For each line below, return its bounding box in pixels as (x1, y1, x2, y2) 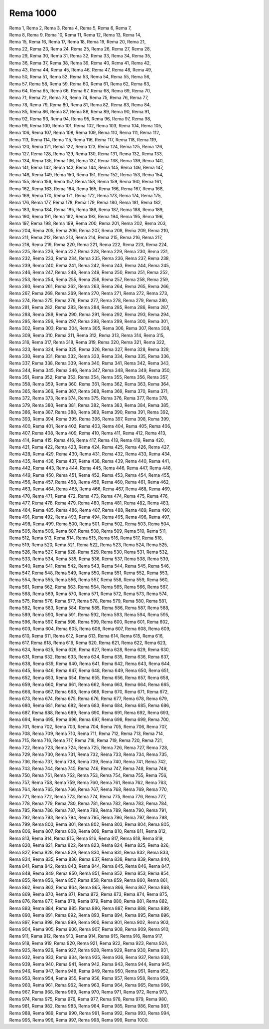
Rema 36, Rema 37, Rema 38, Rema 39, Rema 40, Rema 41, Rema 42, (9, 60, 151, 66)
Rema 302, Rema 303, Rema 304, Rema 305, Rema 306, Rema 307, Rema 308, (9, 325, 171, 332)
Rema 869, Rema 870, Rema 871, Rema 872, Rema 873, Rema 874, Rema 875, (9, 891, 169, 897)
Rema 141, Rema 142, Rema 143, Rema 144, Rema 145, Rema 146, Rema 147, (9, 165, 164, 171)
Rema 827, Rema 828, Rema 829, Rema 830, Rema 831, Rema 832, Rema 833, (9, 849, 169, 855)
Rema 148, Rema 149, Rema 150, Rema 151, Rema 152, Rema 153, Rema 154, (9, 171, 164, 177)
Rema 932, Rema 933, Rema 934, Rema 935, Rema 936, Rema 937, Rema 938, (9, 954, 170, 960)
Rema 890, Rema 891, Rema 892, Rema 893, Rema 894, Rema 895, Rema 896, (9, 912, 170, 918)
